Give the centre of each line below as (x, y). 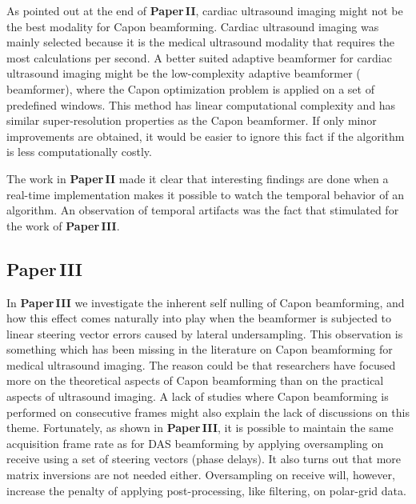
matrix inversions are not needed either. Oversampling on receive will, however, (201, 475)
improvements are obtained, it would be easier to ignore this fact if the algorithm (206, 136)
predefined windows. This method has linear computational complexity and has (201, 104)
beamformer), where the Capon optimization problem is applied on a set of (190, 88)
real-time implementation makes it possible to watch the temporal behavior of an (205, 194)
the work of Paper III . (63, 225)
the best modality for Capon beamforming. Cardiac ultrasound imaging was (193, 26)
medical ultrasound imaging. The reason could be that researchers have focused (201, 364)
